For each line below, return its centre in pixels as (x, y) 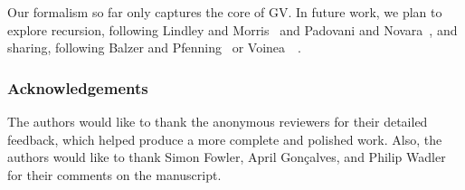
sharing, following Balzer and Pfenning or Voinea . (154, 47)
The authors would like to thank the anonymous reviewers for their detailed (218, 121)
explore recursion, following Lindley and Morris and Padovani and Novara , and (232, 29)
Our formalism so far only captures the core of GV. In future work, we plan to (225, 12)
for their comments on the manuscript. (114, 174)
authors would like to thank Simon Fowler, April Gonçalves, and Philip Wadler (227, 157)
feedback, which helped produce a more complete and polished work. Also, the (225, 139)
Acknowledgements (78, 87)
